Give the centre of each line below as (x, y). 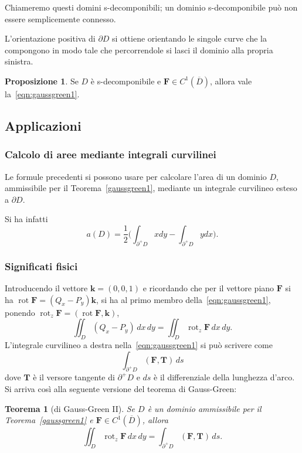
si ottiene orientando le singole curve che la (189, 38)
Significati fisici (41, 266)
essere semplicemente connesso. (60, 18)
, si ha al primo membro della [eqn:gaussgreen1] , (184, 299)
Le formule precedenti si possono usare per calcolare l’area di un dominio (136, 176)
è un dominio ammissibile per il (204, 408)
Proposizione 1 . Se (42, 81)
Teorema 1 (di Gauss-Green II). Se (70, 408)
